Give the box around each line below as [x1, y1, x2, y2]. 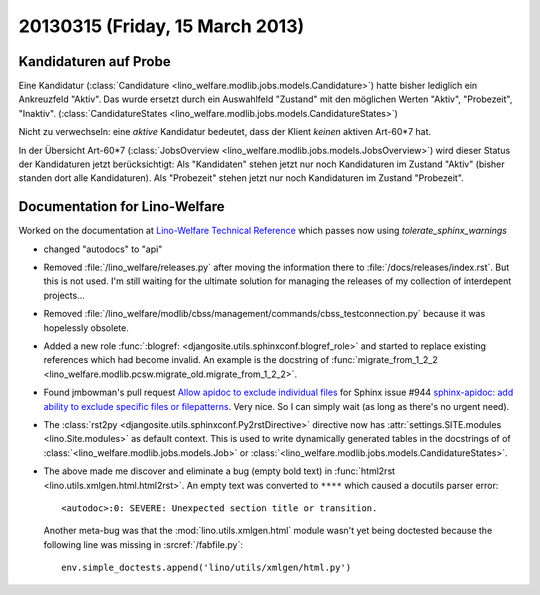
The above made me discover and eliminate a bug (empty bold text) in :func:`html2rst [43, 465, 395, 477]
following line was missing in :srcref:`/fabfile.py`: [43, 538, 244, 550]
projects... [43, 289, 85, 301]
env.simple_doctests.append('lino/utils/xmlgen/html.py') [61, 562, 352, 574]
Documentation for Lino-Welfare [18, 198, 225, 215]
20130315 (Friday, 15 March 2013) [18, 15, 305, 37]
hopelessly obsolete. [43, 321, 129, 334]
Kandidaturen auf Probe [18, 53, 171, 70]
